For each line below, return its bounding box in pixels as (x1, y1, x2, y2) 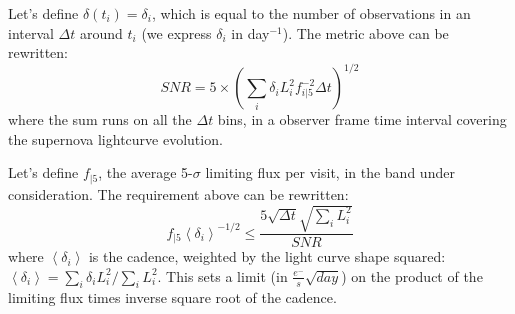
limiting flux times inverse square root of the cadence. (8, 287, 337, 308)
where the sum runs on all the (8, 109, 192, 130)
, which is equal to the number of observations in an (151, 3, 471, 23)
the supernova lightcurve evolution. (8, 128, 223, 149)
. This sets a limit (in (157, 265, 288, 286)
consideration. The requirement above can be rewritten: (8, 183, 349, 204)
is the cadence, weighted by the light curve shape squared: (88, 246, 446, 267)
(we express (141, 22, 212, 43)
